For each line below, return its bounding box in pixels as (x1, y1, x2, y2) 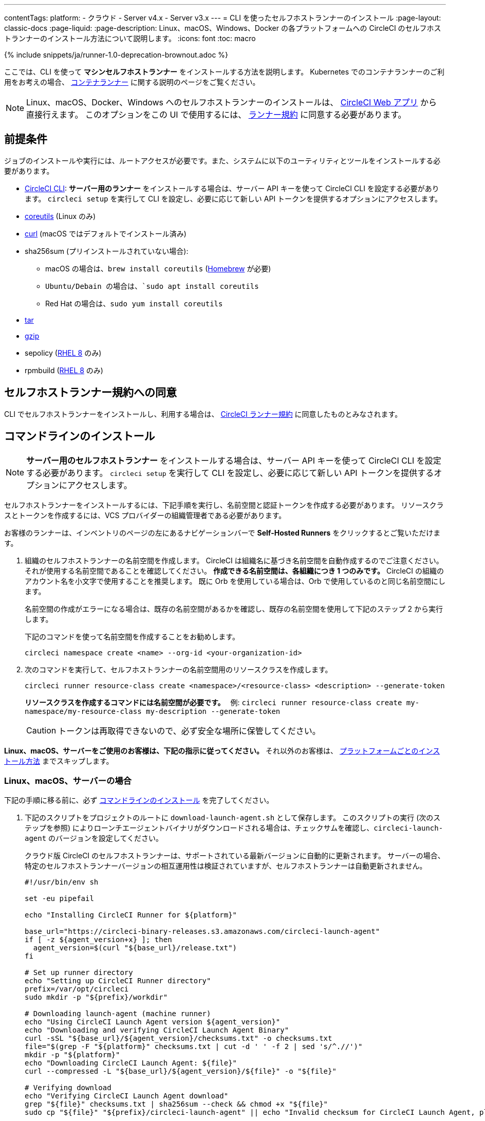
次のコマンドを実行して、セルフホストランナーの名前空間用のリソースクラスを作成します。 (25, 665, 332, 674)
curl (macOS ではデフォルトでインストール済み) (25, 229, 186, 238)
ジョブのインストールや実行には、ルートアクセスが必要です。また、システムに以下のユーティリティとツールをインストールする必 (4, 156, 441, 165)
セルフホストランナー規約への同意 (4, 386, 177, 399)
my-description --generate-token (146, 707, 281, 715)
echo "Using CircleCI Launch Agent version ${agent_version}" (25, 1018, 281, 1026)
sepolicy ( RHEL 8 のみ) (25, 348, 102, 357)
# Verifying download (25, 1083, 111, 1092)
